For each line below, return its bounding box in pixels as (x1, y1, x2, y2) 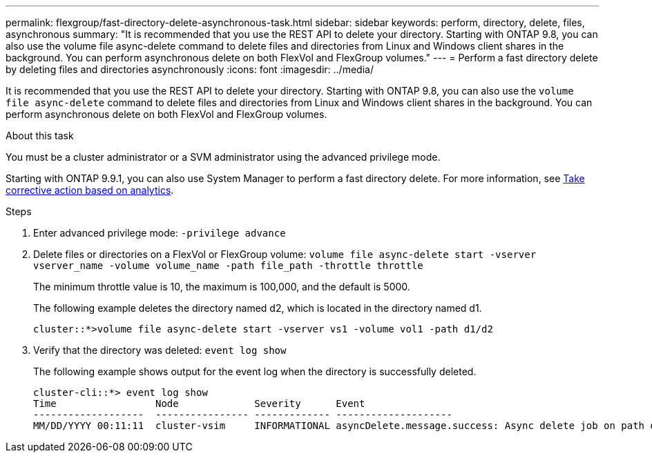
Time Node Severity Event (33, 398, 365, 409)
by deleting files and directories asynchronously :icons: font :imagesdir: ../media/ (6, 63, 374, 75)
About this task (6, 130, 74, 141)
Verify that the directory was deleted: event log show (33, 344, 287, 356)
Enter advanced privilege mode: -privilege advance (33, 227, 286, 239)
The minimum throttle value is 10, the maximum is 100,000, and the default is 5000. (33, 281, 410, 292)
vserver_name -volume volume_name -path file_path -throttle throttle (33, 260, 423, 271)
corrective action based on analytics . (6, 184, 174, 196)
